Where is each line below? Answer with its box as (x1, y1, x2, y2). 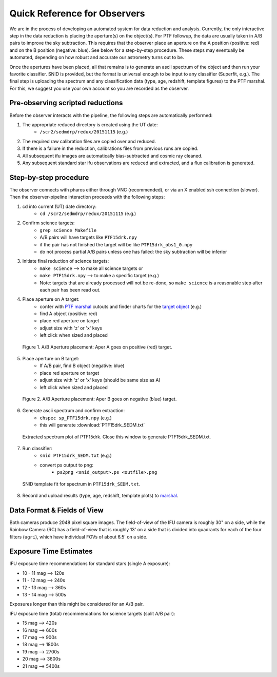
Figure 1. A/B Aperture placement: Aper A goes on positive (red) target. (22, 344, 173, 350)
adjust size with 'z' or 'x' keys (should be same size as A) (39, 377, 161, 383)
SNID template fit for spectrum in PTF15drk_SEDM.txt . (22, 480, 141, 487)
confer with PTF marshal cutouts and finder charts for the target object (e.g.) (39, 303, 202, 310)
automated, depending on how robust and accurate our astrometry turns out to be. (9, 54, 184, 61)
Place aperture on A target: (22, 296, 80, 302)
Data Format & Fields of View (9, 506, 104, 514)
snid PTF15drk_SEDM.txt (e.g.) (39, 452, 112, 459)
